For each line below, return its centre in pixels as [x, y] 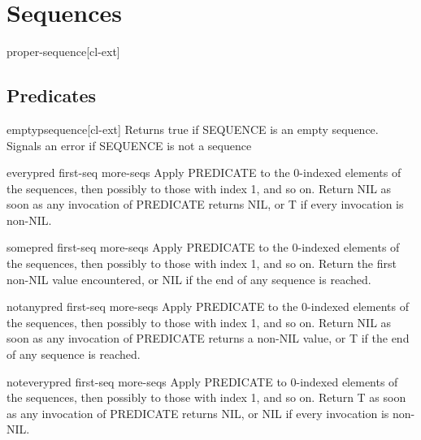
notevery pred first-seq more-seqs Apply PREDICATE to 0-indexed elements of [202, 381]
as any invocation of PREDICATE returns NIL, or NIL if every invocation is [198, 413]
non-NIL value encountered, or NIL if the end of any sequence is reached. [189, 279]
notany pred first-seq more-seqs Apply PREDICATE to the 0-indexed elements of [208, 306]
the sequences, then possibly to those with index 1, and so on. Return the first [202, 263]
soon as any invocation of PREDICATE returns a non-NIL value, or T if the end [208, 338]
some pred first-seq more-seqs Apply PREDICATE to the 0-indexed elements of [203, 247]
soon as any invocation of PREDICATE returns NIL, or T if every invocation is [205, 204]
